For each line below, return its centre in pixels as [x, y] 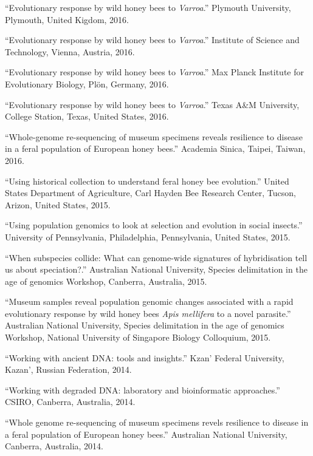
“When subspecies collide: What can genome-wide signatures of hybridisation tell [156, 257]
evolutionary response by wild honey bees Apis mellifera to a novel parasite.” [148, 313]
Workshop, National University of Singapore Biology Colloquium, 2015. [138, 337]
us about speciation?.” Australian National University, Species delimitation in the [156, 269]
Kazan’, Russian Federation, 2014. [68, 369]
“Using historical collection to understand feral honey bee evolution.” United [147, 181]
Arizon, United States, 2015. [58, 204]
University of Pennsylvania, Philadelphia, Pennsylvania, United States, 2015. [148, 237]
